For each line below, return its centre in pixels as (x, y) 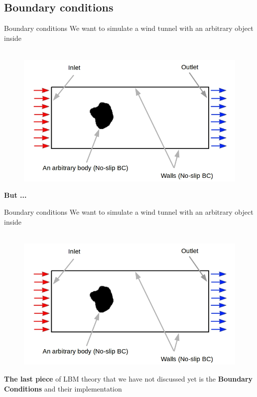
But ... (15, 195)
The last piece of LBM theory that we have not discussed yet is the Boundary (128, 379)
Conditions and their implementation (63, 388)
